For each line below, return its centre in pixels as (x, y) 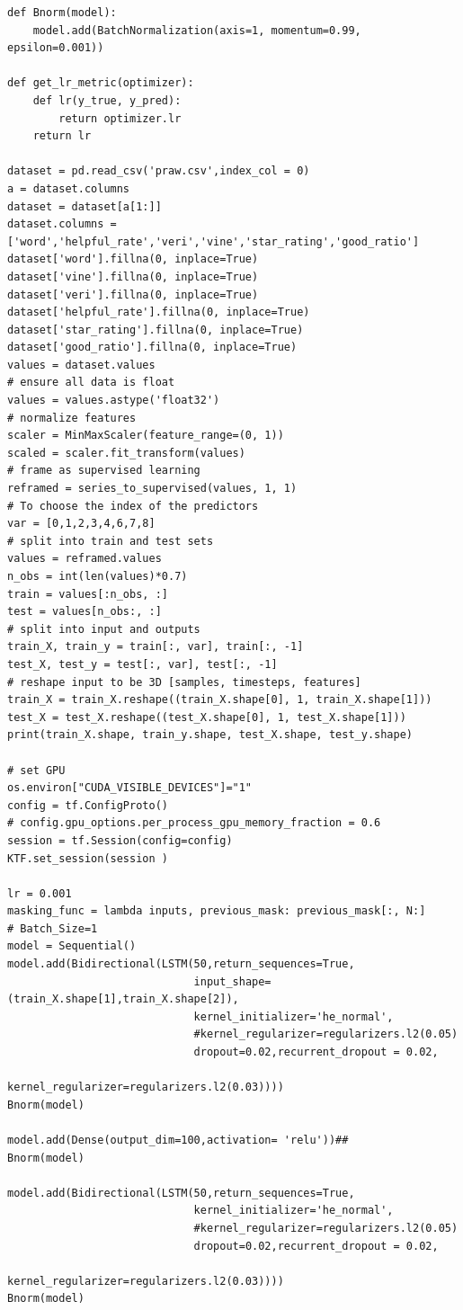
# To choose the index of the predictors (133, 506)
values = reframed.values (85, 559)
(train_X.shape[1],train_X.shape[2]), (123, 999)
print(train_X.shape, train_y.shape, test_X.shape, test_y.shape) (210, 735)
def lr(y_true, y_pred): (107, 100)
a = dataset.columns (69, 188)
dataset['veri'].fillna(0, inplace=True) (133, 294)
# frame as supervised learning (104, 471)
